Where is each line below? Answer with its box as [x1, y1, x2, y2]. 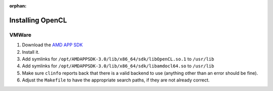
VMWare [9, 31, 31, 38]
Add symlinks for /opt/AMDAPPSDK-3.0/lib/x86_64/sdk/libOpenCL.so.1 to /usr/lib [22, 56, 214, 62]
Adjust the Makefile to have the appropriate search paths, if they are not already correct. [22, 77, 210, 83]
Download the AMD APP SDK [22, 42, 83, 48]
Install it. [22, 49, 40, 55]
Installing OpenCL [9, 16, 67, 25]
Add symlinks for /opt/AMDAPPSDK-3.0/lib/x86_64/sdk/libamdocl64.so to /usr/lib [22, 63, 214, 69]
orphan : [9, 3, 27, 9]
